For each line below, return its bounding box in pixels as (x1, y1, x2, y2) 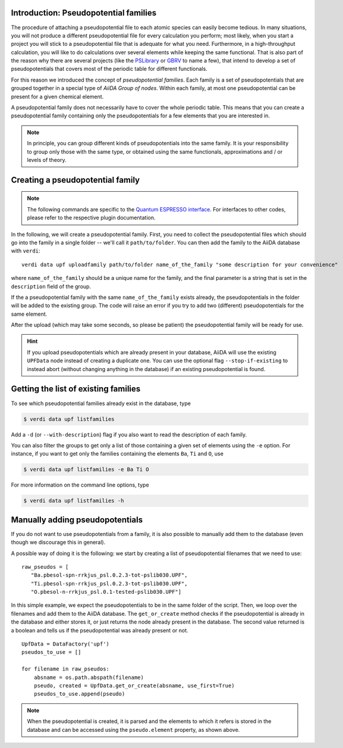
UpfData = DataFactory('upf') (21, 641, 110, 647)
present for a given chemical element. (11, 93, 104, 100)
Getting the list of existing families (11, 384, 141, 394)
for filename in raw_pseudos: (21, 666, 110, 672)
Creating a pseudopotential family (11, 174, 140, 185)
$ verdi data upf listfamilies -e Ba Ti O (23, 466, 149, 473)
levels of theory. (27, 156, 67, 163)
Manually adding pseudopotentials (11, 515, 143, 525)
